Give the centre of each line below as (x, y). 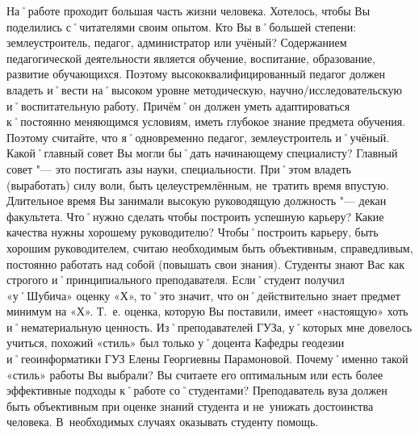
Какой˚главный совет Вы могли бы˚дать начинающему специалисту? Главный (202, 153)
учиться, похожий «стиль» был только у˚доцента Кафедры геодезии (176, 343)
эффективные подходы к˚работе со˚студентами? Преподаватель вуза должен (197, 390)
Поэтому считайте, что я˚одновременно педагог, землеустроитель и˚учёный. (198, 137)
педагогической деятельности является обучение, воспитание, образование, (191, 58)
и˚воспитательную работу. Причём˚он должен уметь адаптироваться (178, 105)
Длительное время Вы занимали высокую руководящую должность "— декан (197, 201)
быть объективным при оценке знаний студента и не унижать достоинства (190, 406)
